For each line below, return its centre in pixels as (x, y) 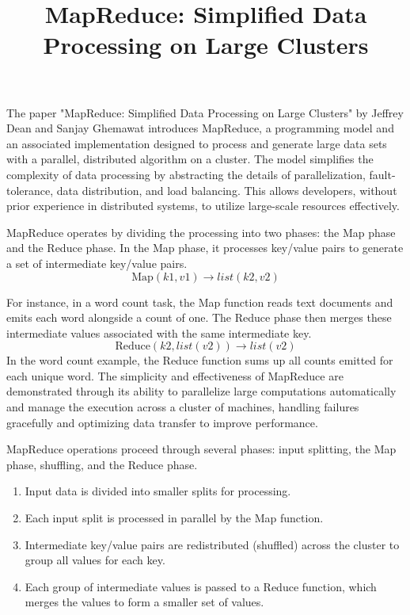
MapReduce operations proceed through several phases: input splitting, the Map (201, 449)
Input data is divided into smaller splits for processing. (158, 491)
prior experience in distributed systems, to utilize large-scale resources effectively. (203, 206)
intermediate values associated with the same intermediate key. (159, 332)
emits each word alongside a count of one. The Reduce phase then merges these (199, 317)
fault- (382, 174)
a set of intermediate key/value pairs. (97, 263)
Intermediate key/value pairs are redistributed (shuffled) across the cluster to (212, 544)
